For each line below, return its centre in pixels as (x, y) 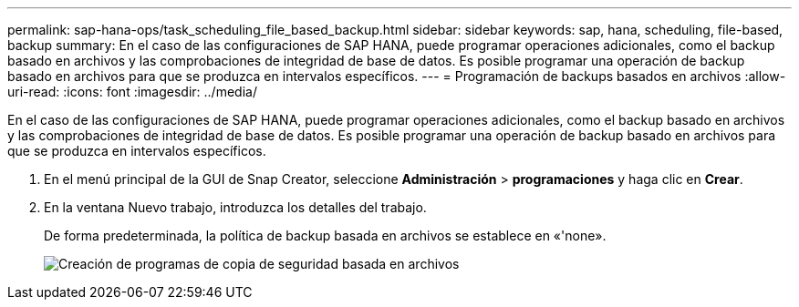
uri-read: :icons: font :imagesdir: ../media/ (132, 92)
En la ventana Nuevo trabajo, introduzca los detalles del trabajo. (235, 207)
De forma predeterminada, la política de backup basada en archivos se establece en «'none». (325, 235)
